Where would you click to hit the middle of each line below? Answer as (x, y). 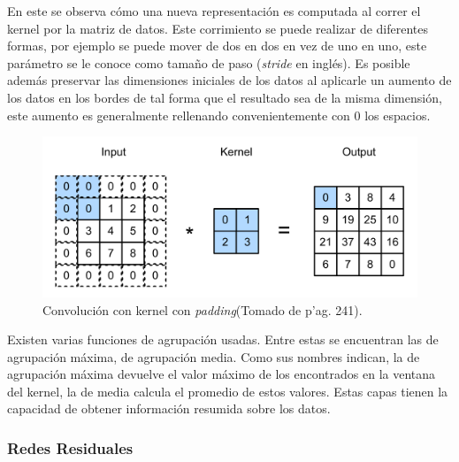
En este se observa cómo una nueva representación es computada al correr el (214, 11)
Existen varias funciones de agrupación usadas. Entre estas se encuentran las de (223, 339)
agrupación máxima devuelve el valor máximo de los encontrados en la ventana (222, 374)
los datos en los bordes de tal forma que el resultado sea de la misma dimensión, (225, 97)
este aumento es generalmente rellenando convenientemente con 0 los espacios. (219, 115)
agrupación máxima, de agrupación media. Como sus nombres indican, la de (214, 356)
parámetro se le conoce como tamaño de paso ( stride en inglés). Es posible (209, 62)
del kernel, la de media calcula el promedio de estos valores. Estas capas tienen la (228, 391)
